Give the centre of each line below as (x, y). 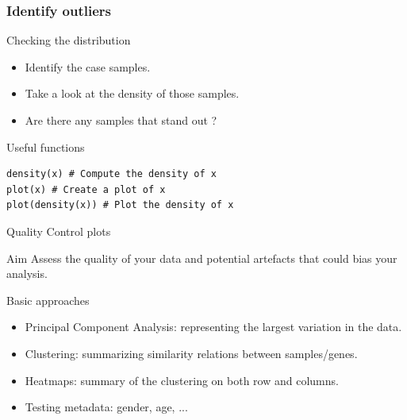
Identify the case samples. (88, 66)
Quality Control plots (59, 231)
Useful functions (46, 146)
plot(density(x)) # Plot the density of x (120, 205)
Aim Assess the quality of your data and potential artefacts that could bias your (202, 258)
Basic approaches (48, 300)
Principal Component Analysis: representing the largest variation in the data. (213, 327)
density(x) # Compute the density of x (111, 174)
